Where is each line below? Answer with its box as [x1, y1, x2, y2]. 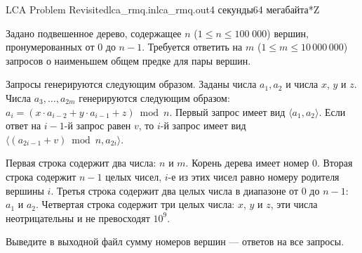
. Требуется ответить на [142, 39, 243, 54]
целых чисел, [105, 169, 162, 183]
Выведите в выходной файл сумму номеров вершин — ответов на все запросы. [6, 234, 344, 249]
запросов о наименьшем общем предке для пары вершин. [6, 53, 251, 67]
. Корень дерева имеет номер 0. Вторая [185, 155, 353, 170]
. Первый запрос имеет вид [169, 104, 286, 119]
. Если [319, 104, 346, 119]
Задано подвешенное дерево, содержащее [6, 25, 182, 40]
